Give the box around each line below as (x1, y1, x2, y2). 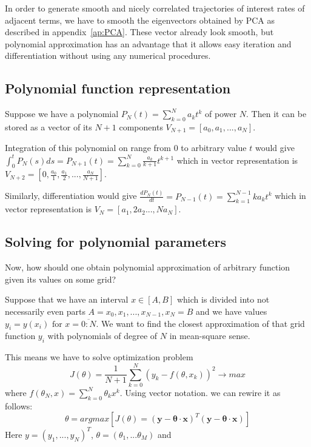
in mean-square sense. (169, 329, 250, 342)
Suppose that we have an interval (5, 293, 129, 306)
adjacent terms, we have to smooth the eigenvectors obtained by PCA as (5, 13, 275, 26)
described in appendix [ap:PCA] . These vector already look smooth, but (5, 25, 274, 38)
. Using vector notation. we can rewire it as (119, 386, 281, 398)
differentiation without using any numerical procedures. (5, 49, 211, 62)
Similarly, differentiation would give (5, 189, 137, 202)
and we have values (196, 305, 267, 317)
